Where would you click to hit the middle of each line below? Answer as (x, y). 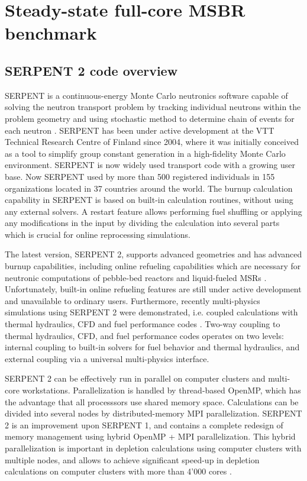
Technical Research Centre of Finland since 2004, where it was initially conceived (152, 142)
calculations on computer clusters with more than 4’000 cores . (118, 471)
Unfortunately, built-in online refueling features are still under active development (153, 289)
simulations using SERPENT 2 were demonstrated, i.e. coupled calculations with (151, 312)
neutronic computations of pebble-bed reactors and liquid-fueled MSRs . (136, 277)
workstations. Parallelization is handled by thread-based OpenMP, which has (161, 390)
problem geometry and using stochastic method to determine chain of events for (150, 118)
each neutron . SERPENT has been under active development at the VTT (140, 130)
